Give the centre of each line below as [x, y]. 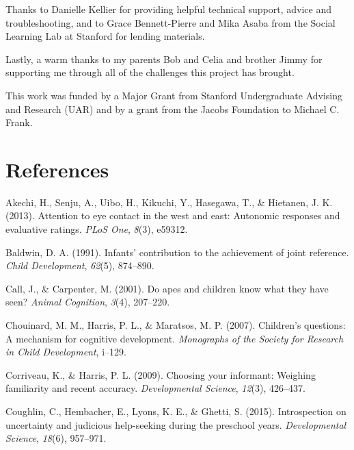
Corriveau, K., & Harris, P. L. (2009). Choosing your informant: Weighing [161, 374]
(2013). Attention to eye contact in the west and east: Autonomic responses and [173, 215]
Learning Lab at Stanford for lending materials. [105, 36]
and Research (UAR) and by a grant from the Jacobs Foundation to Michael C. [173, 109]
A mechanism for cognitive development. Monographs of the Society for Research [175, 338]
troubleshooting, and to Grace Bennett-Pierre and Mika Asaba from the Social [171, 22]
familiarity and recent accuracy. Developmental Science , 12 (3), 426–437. [155, 388]
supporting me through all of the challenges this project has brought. [150, 72]
